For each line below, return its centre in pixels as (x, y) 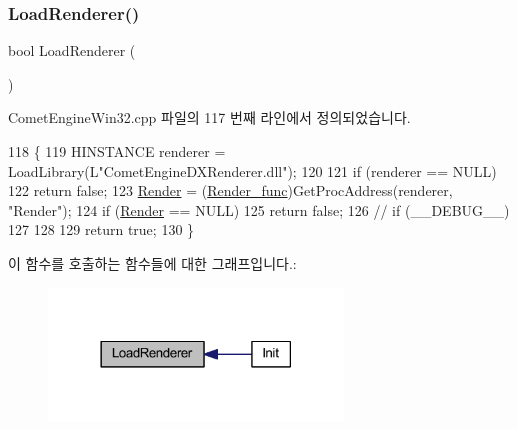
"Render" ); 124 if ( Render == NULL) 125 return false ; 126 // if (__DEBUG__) (259, 209)
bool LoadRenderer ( (72, 50)
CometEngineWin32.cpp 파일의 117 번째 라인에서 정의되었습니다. (209, 117)
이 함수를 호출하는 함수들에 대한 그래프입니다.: (152, 262)
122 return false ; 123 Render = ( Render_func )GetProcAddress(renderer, (230, 190)
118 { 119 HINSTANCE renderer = (117, 151)
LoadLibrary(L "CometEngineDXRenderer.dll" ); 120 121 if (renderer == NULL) (252, 170)
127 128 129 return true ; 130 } (101, 229)
